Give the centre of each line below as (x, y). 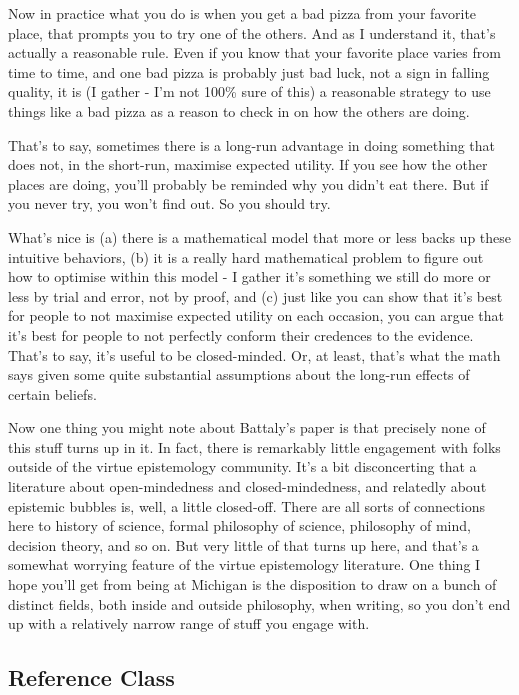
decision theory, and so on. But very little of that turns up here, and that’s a (243, 544)
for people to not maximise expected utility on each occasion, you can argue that (256, 315)
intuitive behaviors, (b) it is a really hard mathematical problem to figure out (246, 256)
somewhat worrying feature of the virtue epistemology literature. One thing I (244, 564)
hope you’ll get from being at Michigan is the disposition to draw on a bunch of (252, 584)
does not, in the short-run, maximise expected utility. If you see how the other (248, 164)
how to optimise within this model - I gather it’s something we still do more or (249, 276)
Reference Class (91, 677)
